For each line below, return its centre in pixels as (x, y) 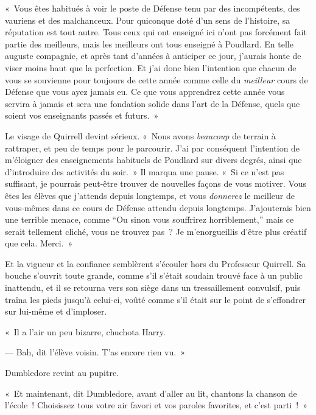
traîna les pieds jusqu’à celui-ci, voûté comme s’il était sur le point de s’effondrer (156, 299)
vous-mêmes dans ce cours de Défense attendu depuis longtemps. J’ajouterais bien (158, 207)
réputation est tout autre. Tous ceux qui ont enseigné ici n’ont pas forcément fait (156, 32)
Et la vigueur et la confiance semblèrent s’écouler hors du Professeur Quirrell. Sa (156, 263)
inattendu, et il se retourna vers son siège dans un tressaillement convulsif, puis (153, 288)
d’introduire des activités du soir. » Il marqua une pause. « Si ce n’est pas (145, 171)
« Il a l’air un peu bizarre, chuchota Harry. (85, 331)
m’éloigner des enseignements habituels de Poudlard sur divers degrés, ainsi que (153, 160)
